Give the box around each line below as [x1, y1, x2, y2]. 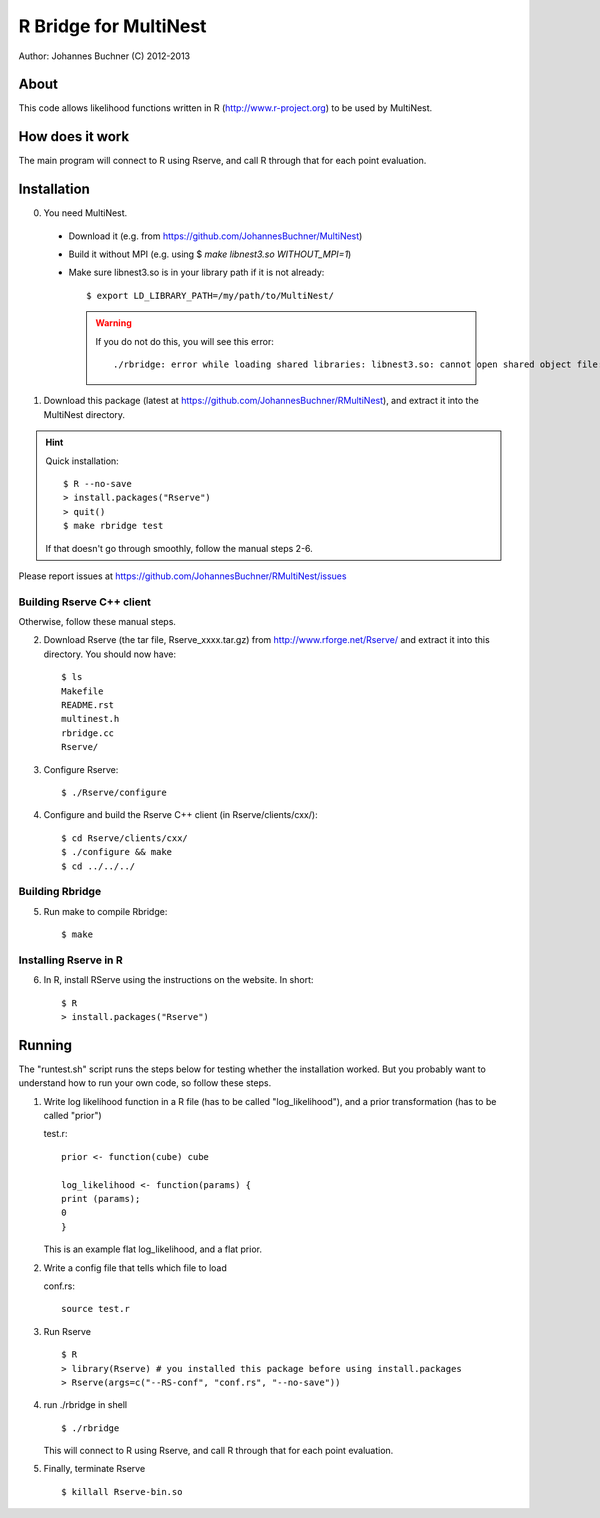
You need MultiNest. [43, 207, 128, 219]
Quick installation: [45, 455, 119, 467]
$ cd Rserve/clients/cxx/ [61, 832, 189, 844]
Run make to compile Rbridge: [43, 905, 168, 917]
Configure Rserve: [43, 763, 119, 775]
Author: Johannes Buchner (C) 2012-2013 [18, 50, 191, 62]
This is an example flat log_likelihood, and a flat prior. [43, 1243, 262, 1255]
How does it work [18, 128, 130, 145]
